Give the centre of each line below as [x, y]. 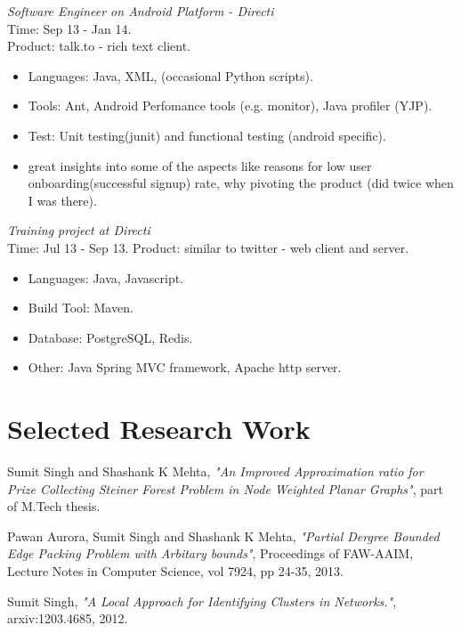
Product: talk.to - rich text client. [99, 46]
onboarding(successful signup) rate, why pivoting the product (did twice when [241, 183]
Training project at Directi [79, 230]
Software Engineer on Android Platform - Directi [141, 11]
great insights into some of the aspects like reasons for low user [200, 165]
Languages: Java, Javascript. [106, 277]
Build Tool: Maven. [81, 308]
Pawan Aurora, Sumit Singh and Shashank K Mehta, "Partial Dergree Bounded [223, 536]
